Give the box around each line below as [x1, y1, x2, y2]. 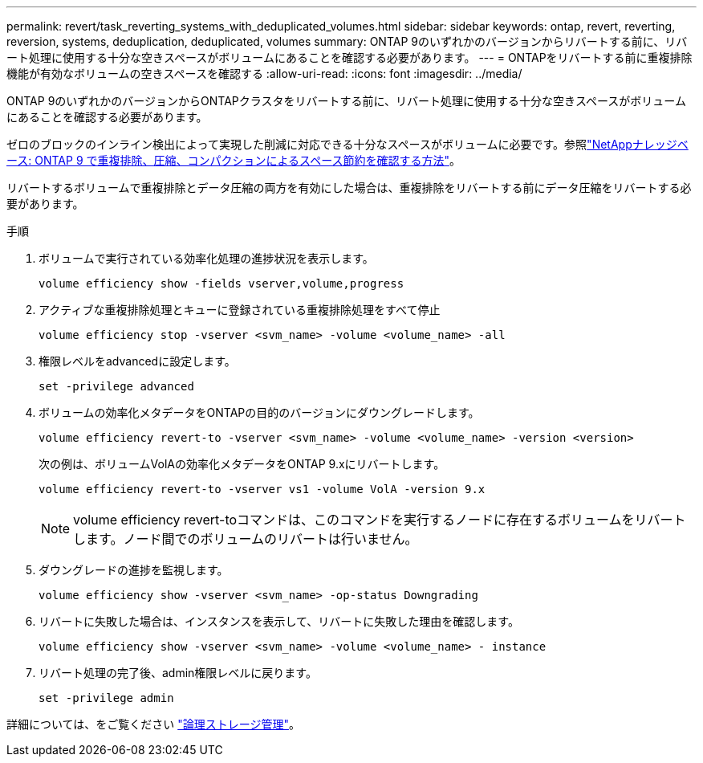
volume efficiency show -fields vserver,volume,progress [39, 277, 404, 290]
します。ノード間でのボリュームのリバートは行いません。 [73, 531, 418, 547]
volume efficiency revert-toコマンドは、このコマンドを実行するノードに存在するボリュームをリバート [73, 512, 686, 528]
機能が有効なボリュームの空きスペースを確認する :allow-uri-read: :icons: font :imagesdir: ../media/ [6, 67, 522, 80]
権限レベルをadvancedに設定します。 [39, 354, 236, 368]
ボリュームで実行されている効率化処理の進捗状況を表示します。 [39, 251, 374, 265]
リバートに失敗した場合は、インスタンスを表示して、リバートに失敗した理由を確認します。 [39, 614, 519, 628]
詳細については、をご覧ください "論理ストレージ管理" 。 [6, 717, 301, 731]
